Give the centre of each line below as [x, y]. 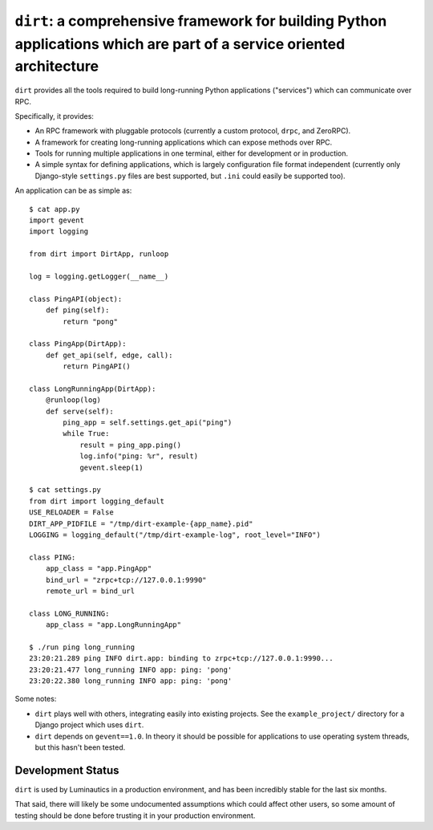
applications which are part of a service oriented [180, 44]
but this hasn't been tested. [80, 747]
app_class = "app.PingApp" [99, 569]
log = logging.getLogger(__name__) [99, 277]
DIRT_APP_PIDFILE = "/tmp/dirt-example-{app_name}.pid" [141, 523]
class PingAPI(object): [76, 299]
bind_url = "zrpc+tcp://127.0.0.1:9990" [126, 580]
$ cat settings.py [65, 490]
